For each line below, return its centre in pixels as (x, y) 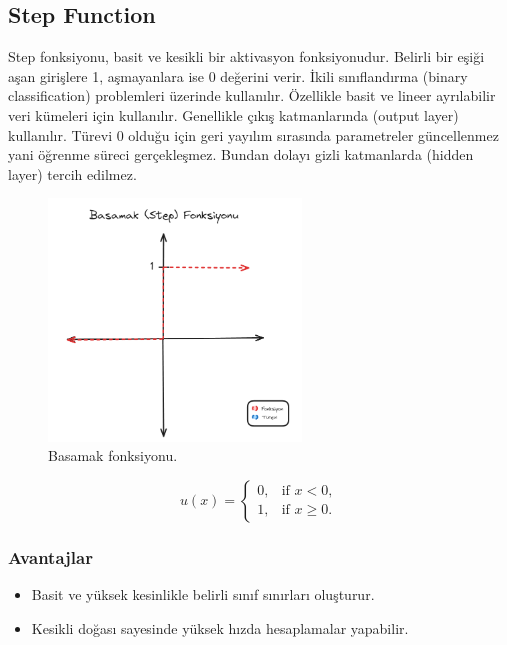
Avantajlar (50, 556)
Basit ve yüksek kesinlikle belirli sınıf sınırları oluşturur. (203, 594)
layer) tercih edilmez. (72, 173)
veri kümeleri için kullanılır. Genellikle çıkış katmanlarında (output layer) (233, 114)
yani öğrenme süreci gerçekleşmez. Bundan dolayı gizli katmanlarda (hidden (241, 154)
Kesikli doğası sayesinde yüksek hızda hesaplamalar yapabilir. (220, 627)
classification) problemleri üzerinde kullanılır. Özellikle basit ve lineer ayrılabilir (252, 95)
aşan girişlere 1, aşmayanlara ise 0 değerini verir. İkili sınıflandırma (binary (238, 75)
